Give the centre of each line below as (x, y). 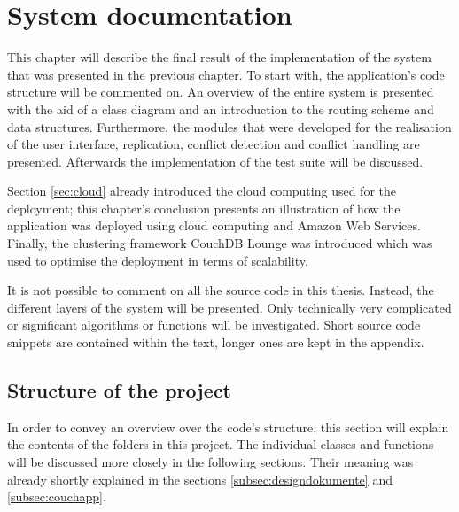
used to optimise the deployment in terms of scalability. (158, 260)
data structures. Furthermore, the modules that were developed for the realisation (229, 126)
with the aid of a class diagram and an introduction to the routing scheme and (221, 109)
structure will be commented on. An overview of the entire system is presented (221, 92)
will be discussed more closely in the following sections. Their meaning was (210, 462)
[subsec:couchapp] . (57, 496)
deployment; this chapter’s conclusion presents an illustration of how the (204, 208)
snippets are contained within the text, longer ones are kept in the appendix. (216, 342)
